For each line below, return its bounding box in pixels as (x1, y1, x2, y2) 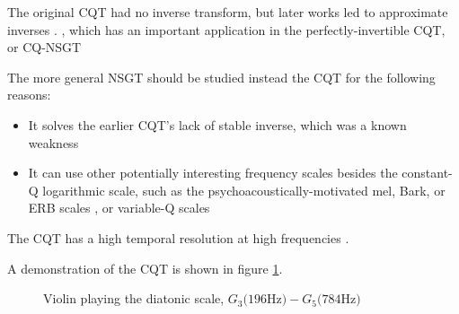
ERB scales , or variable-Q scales (28, 198, 210, 217)
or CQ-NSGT (7, 38, 82, 57)
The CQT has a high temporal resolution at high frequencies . (7, 228, 349, 247)
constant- (402, 163, 453, 182)
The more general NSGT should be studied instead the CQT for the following (7, 67, 436, 86)
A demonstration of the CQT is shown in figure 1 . (7, 258, 283, 277)
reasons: (7, 85, 51, 104)
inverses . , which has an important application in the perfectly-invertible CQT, (7, 20, 446, 39)
